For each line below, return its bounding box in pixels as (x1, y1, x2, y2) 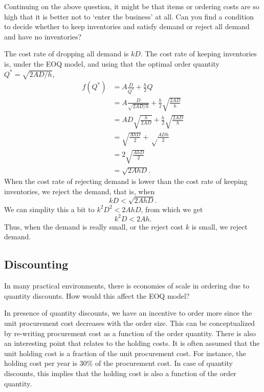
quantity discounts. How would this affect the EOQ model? (4, 290, 190, 301)
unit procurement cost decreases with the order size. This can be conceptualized (4, 318, 255, 328)
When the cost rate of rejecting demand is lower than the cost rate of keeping (4, 176, 248, 186)
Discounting (4, 256, 69, 272)
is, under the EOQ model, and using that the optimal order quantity (4, 58, 219, 69)
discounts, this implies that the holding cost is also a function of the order (4, 367, 236, 378)
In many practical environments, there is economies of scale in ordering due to (4, 280, 250, 291)
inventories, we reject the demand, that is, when (4, 185, 155, 196)
